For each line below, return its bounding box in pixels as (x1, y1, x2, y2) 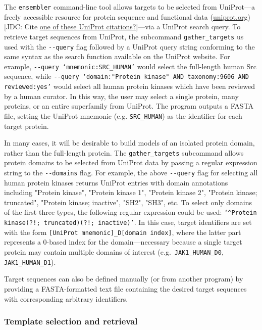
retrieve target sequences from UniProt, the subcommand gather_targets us (4, 31, 244, 41)
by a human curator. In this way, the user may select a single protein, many (4, 90, 239, 101)
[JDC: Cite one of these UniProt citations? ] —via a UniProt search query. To (4, 21, 241, 32)
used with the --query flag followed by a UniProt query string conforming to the (4, 41, 255, 52)
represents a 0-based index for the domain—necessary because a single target (4, 237, 242, 247)
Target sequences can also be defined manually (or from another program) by (4, 273, 243, 284)
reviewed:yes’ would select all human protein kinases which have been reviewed (4, 81, 255, 91)
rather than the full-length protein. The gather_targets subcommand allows (4, 147, 244, 158)
